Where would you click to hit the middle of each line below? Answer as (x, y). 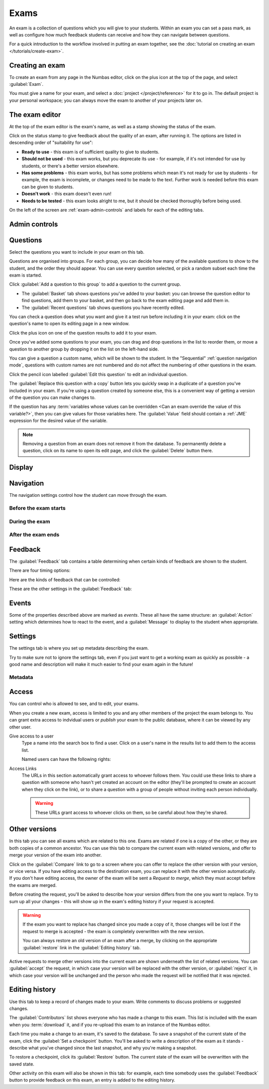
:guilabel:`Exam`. (26, 84)
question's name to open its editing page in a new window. (69, 324)
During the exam (30, 521)
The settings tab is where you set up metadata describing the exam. (79, 648)
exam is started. (26, 275)
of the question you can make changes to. (52, 397)
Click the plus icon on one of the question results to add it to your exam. (83, 333)
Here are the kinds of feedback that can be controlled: (65, 580)
